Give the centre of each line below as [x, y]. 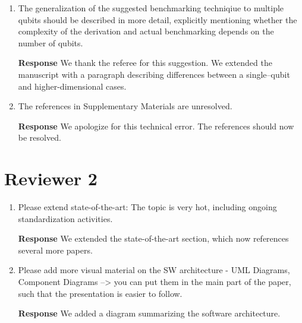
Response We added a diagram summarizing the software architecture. [149, 313]
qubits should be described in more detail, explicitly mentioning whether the [158, 19]
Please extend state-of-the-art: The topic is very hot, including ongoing [147, 207]
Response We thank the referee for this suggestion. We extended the [145, 63]
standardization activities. [65, 218]
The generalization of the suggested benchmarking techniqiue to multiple [151, 8]
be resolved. [40, 137]
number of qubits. [51, 42]
